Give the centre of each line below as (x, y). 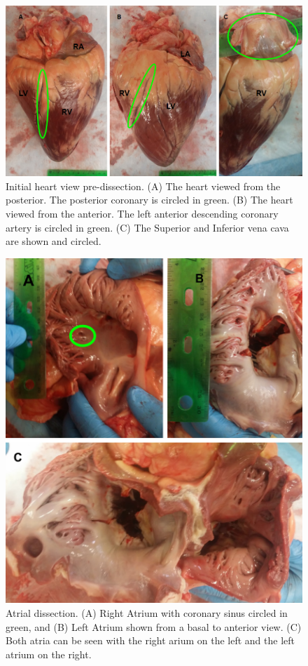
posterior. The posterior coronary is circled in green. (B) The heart (149, 200)
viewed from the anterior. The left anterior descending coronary (142, 213)
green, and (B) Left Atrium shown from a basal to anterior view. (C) (154, 626)
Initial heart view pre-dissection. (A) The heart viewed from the (143, 186)
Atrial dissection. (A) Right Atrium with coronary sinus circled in (147, 612)
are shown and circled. (54, 241)
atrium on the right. (49, 654)
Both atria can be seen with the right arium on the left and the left (150, 640)
